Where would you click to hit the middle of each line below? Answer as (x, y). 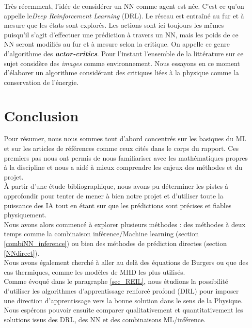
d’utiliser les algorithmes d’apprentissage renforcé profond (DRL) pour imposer (121, 290)
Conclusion (41, 115)
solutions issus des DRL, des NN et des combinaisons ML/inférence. (105, 319)
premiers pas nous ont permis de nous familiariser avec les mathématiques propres (126, 157)
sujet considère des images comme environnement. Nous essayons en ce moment (122, 63)
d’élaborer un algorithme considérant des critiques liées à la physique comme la (122, 73)
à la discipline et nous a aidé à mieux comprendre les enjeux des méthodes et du (123, 167)
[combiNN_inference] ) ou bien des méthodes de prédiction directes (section (116, 243)
